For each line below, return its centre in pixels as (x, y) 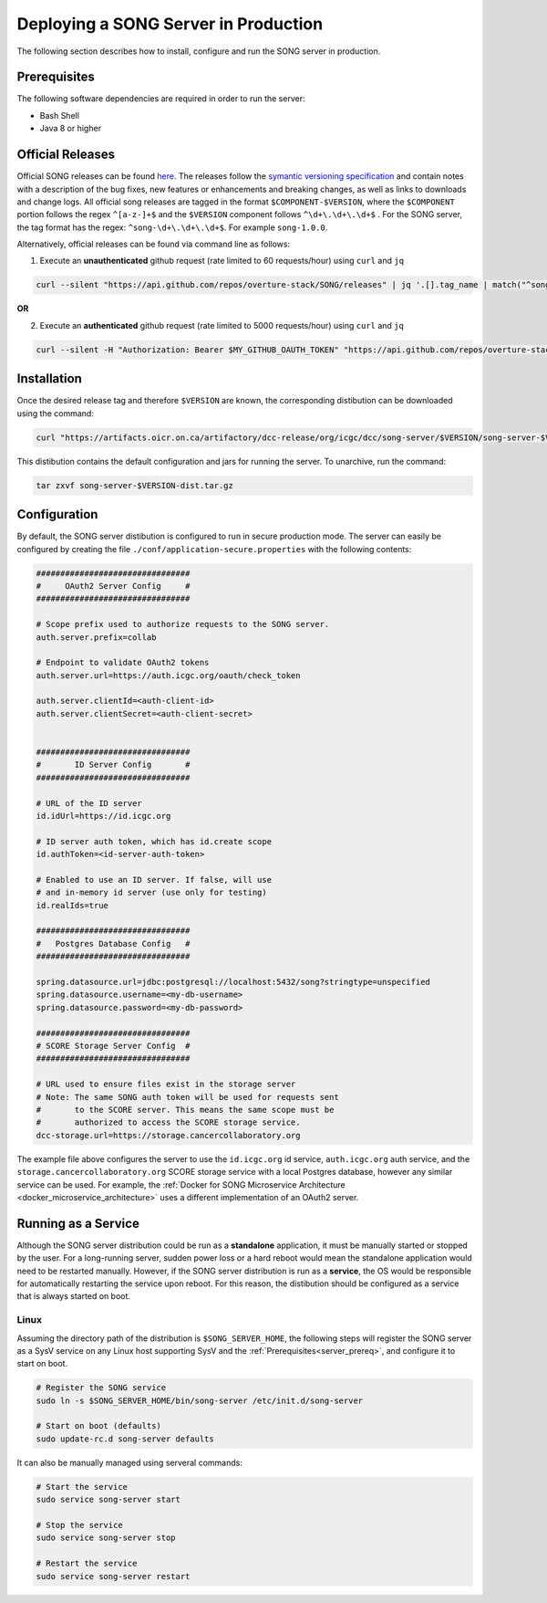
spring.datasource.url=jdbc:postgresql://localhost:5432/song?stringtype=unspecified (233, 982)
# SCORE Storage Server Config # (113, 1046)
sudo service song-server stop (106, 1538)
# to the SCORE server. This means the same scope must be (185, 1110)
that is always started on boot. (74, 1296)
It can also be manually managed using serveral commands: (130, 1462)
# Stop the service (79, 1525)
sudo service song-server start (108, 1500)
